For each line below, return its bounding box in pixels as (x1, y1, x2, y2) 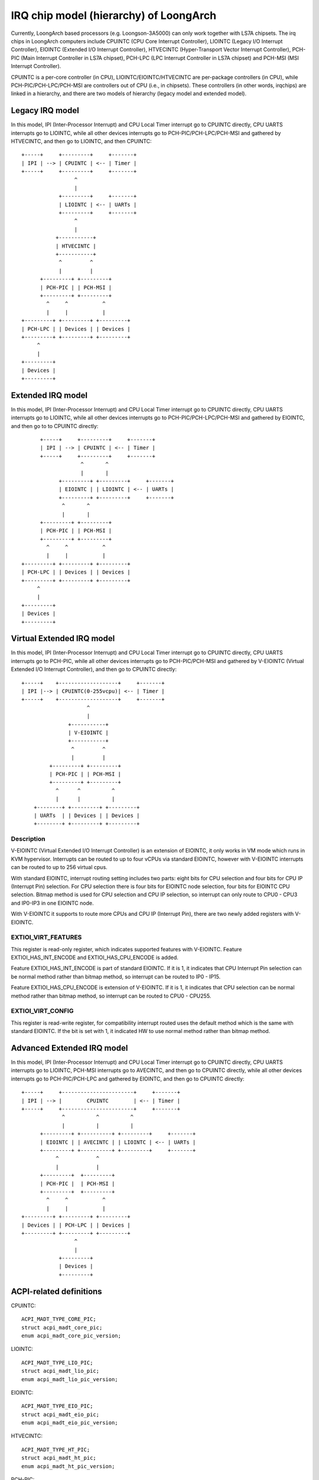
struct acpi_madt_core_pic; (21, 1324, 103, 1331)
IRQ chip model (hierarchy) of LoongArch (11, 9, 217, 22)
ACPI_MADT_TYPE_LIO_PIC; (21, 1359, 93, 1366)
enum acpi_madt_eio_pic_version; (21, 1420, 118, 1426)
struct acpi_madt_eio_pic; (21, 1411, 100, 1418)
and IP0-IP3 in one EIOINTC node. (11, 899, 94, 906)
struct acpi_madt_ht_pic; (21, 1455, 97, 1462)
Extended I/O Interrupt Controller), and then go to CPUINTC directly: (11, 666, 177, 673)
